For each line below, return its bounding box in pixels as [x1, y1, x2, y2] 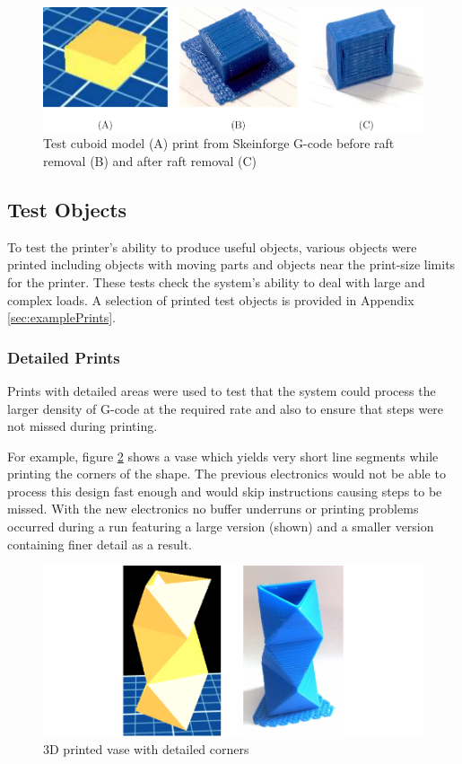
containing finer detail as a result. [7, 534, 192, 553]
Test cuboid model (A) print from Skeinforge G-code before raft [43, 134, 395, 153]
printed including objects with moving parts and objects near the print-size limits [7, 255, 456, 274]
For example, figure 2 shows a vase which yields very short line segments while [7, 446, 439, 465]
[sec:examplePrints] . [7, 308, 116, 327]
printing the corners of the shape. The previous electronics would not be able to [7, 464, 446, 483]
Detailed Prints [7, 346, 120, 368]
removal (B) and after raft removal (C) [43, 151, 257, 170]
